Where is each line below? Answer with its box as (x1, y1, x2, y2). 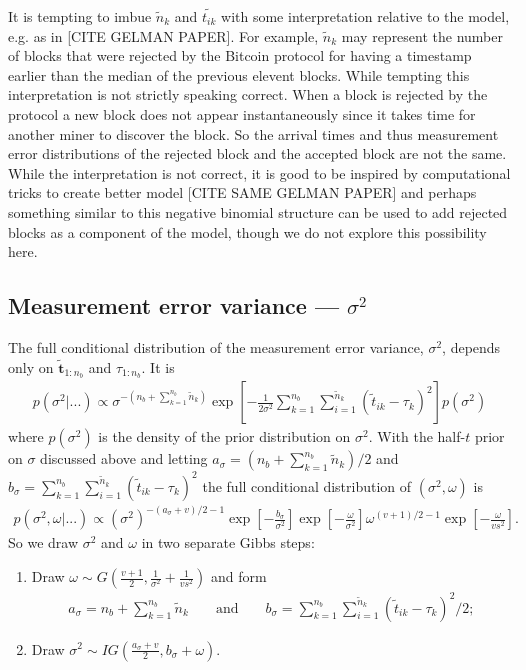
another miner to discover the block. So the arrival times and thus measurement (8, 123, 499, 144)
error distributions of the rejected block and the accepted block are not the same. (8, 143, 507, 164)
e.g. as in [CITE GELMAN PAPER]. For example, (8, 25, 319, 46)
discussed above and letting (40, 448, 208, 469)
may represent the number (341, 25, 503, 46)
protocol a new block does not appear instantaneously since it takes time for (8, 103, 476, 124)
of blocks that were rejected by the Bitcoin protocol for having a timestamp (8, 45, 472, 66)
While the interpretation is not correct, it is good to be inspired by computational (8, 162, 511, 183)
